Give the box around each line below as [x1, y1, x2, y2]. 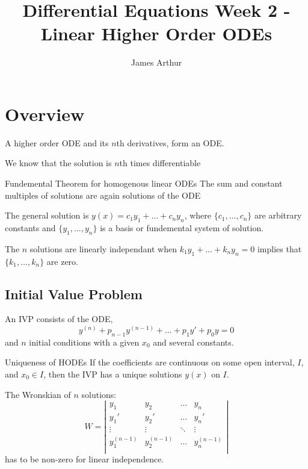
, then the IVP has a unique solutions [43, 368, 182, 380]
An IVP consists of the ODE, [5, 312, 113, 325]
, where [184, 209, 212, 222]
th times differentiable [119, 157, 201, 169]
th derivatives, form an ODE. [116, 136, 224, 149]
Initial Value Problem [5, 284, 143, 303]
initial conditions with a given [29, 335, 140, 348]
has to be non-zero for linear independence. [5, 453, 164, 465]
